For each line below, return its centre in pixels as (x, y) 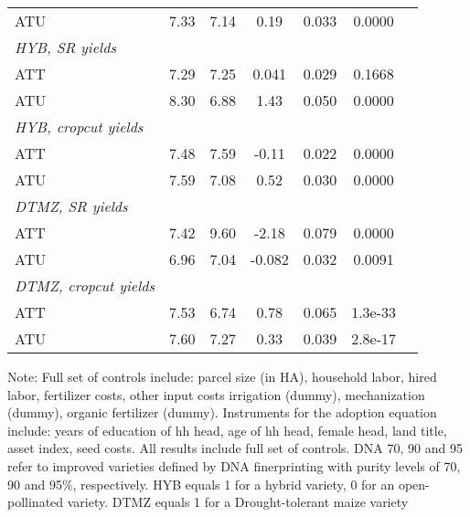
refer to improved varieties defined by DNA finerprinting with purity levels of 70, (234, 465)
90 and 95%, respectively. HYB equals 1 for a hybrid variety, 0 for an (201, 484)
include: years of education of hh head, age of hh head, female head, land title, (227, 430)
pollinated (36, 502)
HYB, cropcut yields (79, 127)
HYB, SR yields (65, 47)
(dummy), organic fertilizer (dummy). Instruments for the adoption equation (222, 412)
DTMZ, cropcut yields (85, 285)
